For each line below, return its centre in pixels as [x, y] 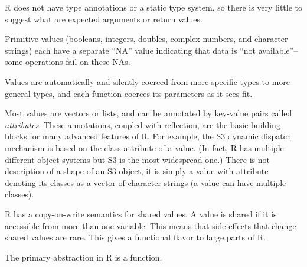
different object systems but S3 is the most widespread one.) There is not [137, 159]
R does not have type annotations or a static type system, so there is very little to [154, 7]
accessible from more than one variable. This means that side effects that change [151, 225]
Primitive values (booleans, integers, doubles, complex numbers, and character [146, 39]
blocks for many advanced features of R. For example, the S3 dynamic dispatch [148, 136]
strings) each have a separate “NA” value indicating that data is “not [130, 50]
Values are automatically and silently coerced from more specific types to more [148, 81]
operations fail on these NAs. [78, 62]
